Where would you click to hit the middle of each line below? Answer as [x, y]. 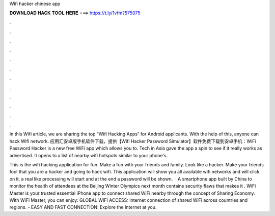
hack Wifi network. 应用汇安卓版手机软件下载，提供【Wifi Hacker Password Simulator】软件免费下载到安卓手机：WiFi [133, 141]
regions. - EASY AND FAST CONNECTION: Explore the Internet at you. [83, 207]
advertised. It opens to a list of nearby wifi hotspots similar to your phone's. [89, 155]
